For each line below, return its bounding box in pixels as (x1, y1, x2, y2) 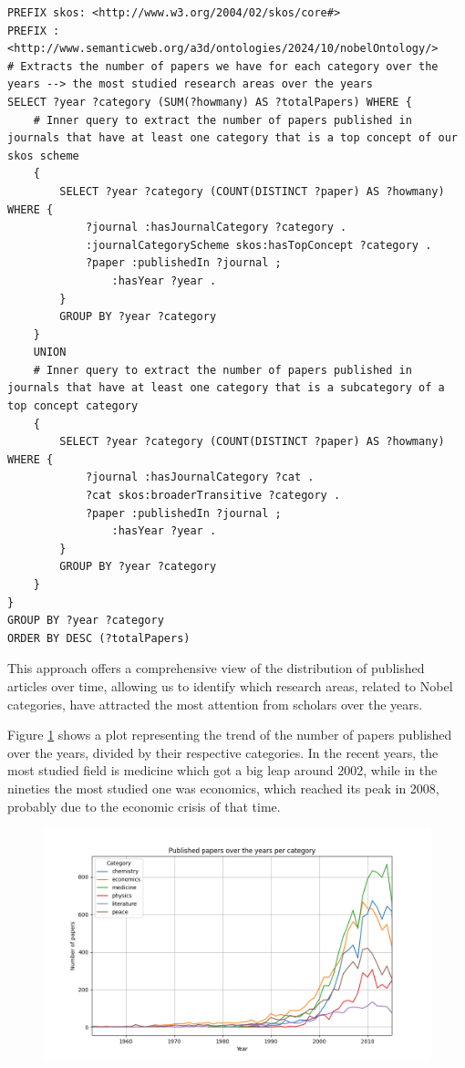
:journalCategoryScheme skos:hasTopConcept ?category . (85, 238, 432, 252)
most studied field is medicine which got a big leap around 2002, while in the (7, 761, 438, 780)
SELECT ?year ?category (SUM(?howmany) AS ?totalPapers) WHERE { (7, 95, 412, 109)
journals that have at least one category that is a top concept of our (7, 131, 458, 145)
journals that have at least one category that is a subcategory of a (7, 381, 445, 395)
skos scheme (7, 149, 79, 162)
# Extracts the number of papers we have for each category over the (7, 59, 439, 73)
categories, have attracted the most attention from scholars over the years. (7, 694, 423, 713)
